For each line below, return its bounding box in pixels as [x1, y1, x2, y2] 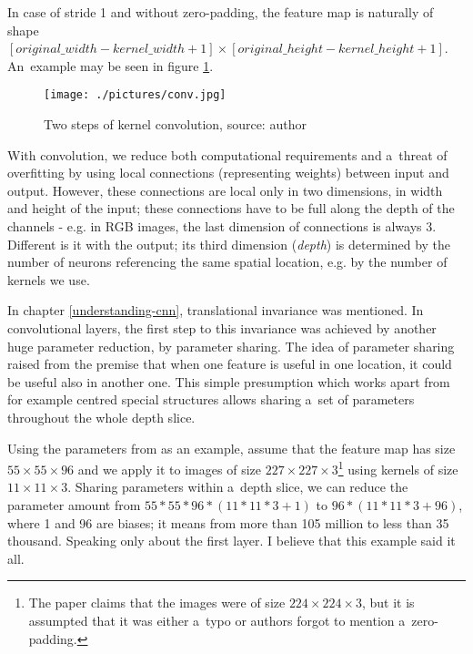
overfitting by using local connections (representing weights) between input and [7, 163, 449, 182]
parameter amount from [7, 495, 141, 514]
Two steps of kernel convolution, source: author [44, 115, 307, 134]
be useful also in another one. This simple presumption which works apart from [7, 372, 450, 391]
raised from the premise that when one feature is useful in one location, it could [7, 354, 452, 373]
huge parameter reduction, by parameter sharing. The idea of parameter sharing [7, 336, 455, 355]
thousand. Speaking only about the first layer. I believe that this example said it [7, 531, 456, 550]
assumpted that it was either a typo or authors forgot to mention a [28, 610, 406, 629]
